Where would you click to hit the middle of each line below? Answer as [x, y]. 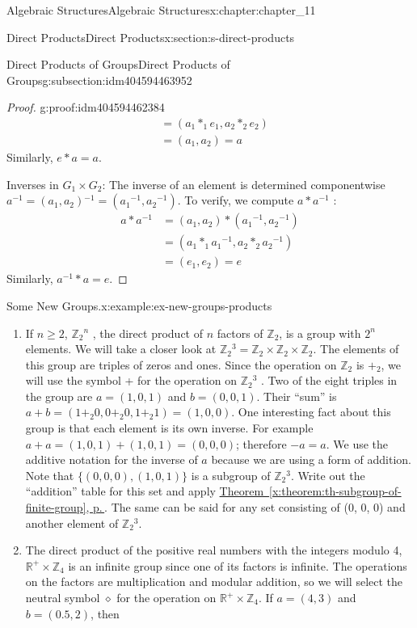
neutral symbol [63, 597]
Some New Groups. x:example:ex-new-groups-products [139, 305]
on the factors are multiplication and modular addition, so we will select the [214, 582]
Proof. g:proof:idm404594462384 [86, 107]
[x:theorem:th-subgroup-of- [335, 491]
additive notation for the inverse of [112, 459]
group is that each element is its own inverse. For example [169, 428]
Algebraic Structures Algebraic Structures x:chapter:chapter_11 [161, 10]
